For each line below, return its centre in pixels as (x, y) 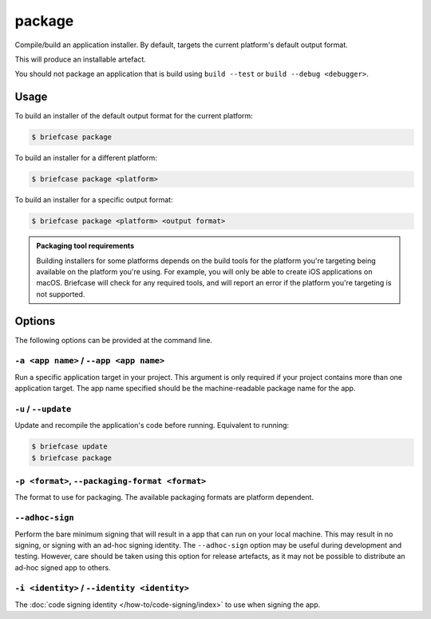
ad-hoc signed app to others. (63, 567)
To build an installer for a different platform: (86, 158)
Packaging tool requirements (85, 246)
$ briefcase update (69, 447)
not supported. (61, 294)
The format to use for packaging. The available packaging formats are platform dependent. (164, 497)
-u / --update (43, 409)
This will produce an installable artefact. (81, 59)
